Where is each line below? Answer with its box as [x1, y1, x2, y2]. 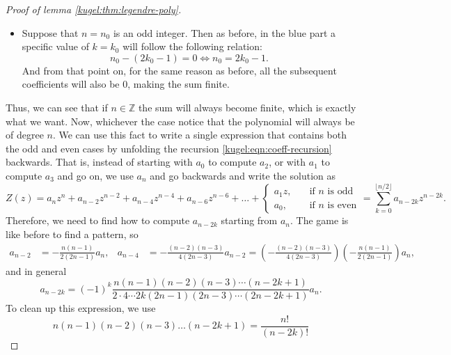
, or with [269, 155, 306, 169]
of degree [6, 127, 44, 142]
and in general [6, 263, 67, 278]
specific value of [22, 39, 89, 54]
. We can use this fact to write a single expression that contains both [52, 127, 347, 142]
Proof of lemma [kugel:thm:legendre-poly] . [6, 2, 182, 16]
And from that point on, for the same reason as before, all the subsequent [22, 63, 337, 77]
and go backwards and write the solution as [150, 168, 335, 182]
